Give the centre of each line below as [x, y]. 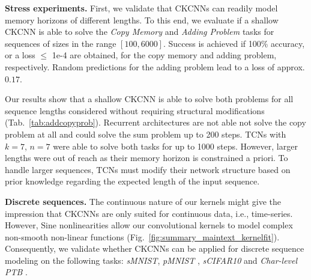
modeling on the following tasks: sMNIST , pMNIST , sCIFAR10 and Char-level [151, 260]
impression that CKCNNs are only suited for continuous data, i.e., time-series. [149, 213]
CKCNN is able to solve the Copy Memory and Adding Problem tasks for [140, 32]
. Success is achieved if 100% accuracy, [234, 43]
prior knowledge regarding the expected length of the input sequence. [132, 181]
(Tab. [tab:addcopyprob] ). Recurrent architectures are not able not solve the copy [155, 122]
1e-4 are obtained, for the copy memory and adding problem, [164, 55]
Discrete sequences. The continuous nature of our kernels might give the [143, 201]
